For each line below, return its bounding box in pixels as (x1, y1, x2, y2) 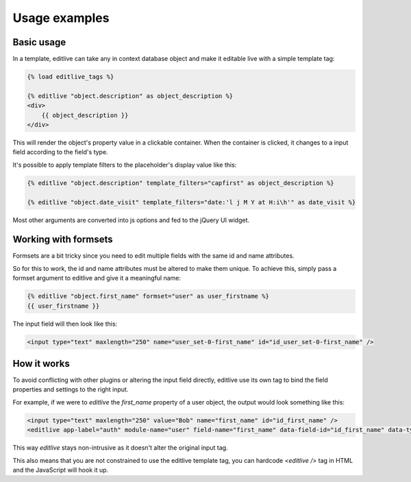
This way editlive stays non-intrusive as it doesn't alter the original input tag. (12, 444, 229, 452)
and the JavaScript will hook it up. (12, 466, 109, 474)
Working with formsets (12, 234, 113, 245)
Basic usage (12, 36, 66, 48)
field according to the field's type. (12, 148, 109, 156)
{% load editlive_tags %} (27, 73, 114, 81)
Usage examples (12, 10, 110, 25)
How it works (12, 357, 70, 370)
